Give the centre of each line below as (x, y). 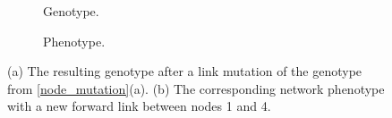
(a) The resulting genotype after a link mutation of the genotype (185, 71)
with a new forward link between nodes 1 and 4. (139, 106)
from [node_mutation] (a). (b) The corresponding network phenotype (196, 88)
